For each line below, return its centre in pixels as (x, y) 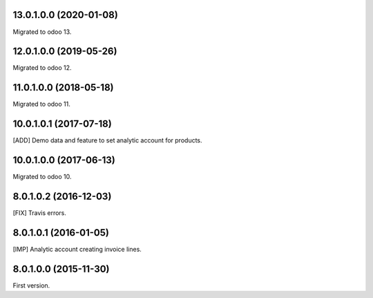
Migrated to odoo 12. (42, 68)
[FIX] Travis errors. (40, 213)
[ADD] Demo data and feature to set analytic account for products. (108, 140)
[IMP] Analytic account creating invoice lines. (77, 249)
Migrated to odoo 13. (42, 32)
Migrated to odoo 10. (42, 177)
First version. (31, 285)
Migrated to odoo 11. (41, 104)
